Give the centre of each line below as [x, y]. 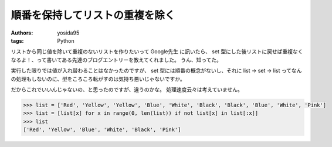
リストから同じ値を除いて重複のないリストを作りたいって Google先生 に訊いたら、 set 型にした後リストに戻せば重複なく [157, 52]
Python [66, 40]
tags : [17, 40]
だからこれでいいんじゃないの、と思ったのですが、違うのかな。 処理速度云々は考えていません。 [127, 89]
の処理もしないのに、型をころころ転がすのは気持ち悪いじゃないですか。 [98, 78]
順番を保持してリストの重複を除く [93, 15]
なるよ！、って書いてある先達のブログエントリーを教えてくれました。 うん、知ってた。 [116, 60]
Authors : [22, 33]
